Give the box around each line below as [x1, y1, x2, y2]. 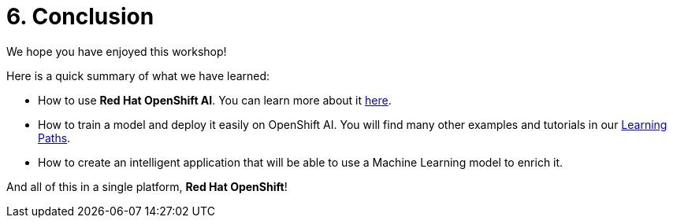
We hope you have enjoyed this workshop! [6, 44, 227, 58]
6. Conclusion [6, 3, 154, 30]
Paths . [38, 130, 71, 145]
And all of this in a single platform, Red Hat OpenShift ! [6, 179, 288, 193]
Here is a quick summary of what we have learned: [6, 68, 270, 83]
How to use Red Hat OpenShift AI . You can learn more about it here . [38, 93, 392, 107]
